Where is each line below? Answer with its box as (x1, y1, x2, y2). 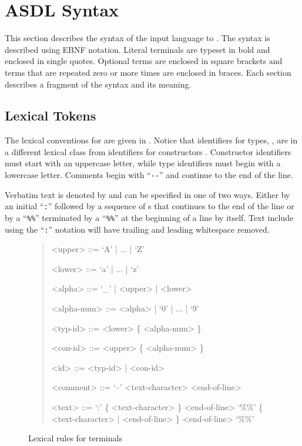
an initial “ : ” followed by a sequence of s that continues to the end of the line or (5, 200, 294, 212)
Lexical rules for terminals (28, 432, 122, 444)
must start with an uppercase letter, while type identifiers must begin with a (5, 157, 281, 169)
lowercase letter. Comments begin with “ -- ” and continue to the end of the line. (5, 169, 293, 181)
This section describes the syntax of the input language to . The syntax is (5, 32, 270, 44)
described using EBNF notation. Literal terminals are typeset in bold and (5, 43, 270, 55)
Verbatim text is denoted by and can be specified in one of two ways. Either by (5, 188, 290, 200)
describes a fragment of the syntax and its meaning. (5, 78, 192, 90)
